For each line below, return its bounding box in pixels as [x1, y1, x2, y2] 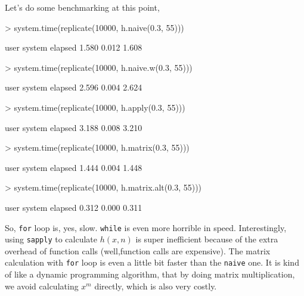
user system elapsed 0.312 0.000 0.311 [5, 201, 142, 213]
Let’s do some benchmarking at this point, [5, 1, 160, 13]
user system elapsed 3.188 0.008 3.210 [5, 121, 142, 133]
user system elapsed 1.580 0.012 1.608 [5, 41, 142, 54]
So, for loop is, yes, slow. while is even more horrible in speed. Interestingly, [5, 221, 287, 233]
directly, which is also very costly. [94, 279, 217, 292]
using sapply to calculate [5, 233, 98, 245]
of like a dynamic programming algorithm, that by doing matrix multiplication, [5, 268, 295, 281]
